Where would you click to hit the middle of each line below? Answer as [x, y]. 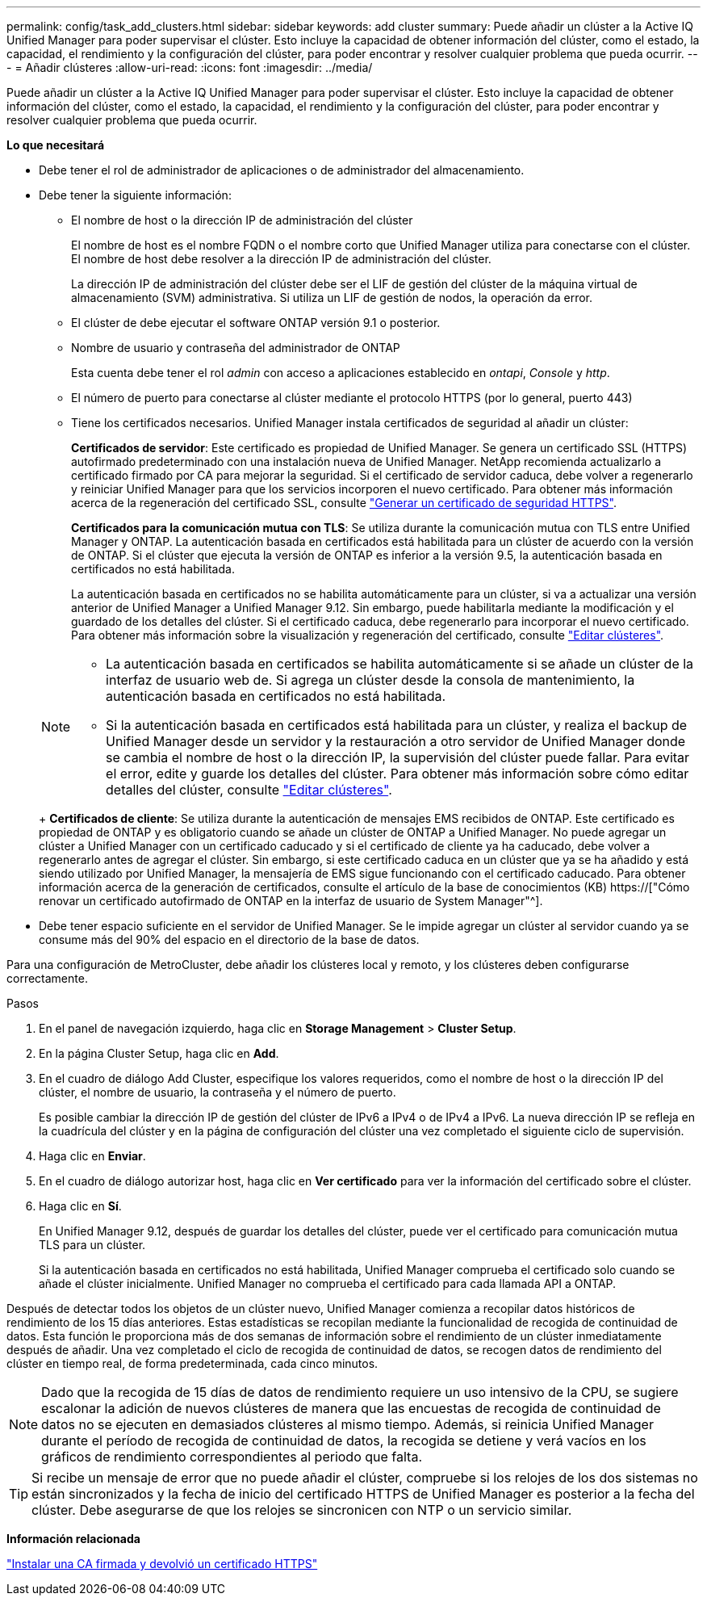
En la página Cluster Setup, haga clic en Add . [159, 1053]
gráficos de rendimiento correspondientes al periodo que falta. [232, 1457]
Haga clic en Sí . [80, 1206]
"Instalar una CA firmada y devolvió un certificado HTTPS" [162, 1564]
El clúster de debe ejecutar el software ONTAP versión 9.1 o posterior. [256, 323]
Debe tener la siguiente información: [135, 195]
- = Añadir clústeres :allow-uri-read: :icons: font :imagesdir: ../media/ [190, 67]
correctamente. [47, 978]
